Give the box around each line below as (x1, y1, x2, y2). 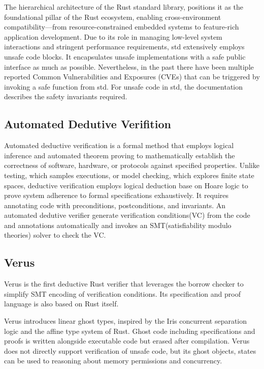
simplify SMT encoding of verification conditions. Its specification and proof (4, 288, 241, 299)
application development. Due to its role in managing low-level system (4, 31, 222, 42)
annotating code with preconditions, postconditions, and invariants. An (4, 200, 226, 210)
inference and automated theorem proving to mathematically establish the (4, 150, 235, 160)
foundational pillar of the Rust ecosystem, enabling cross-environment (4, 11, 221, 22)
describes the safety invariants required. (4, 91, 127, 102)
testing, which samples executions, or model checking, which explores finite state (4, 169, 254, 180)
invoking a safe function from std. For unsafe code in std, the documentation (4, 81, 243, 92)
